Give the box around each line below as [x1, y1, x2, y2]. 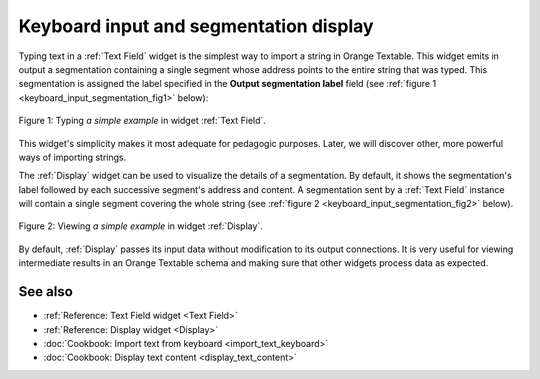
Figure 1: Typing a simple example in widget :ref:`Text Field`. [18, 115, 267, 127]
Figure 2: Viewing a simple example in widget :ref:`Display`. [18, 220, 264, 232]
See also [18, 283, 74, 300]
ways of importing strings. [18, 151, 127, 163]
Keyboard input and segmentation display [18, 15, 374, 37]
